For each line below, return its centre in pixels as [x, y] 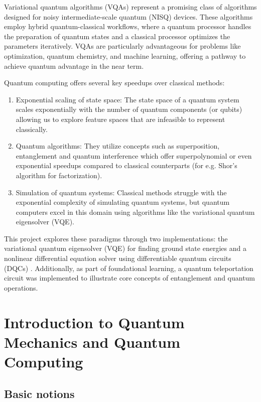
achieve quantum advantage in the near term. [74, 65]
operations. [21, 287]
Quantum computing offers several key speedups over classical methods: [114, 83]
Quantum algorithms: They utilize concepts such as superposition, [118, 146]
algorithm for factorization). [59, 175]
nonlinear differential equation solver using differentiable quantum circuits [118, 258]
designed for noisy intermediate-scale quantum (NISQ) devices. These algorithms [128, 16]
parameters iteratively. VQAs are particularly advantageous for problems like [122, 46]
